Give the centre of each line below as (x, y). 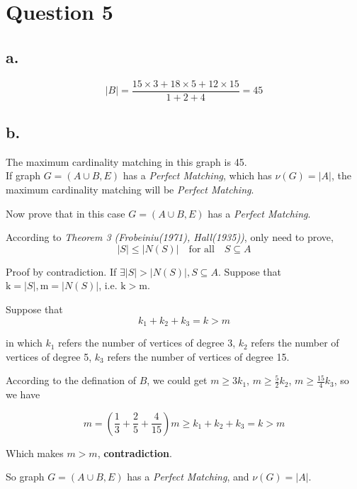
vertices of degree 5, (49, 356)
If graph (23, 175)
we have (23, 394)
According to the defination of (71, 380)
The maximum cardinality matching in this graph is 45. (126, 161)
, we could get (177, 380)
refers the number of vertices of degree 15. (198, 356)
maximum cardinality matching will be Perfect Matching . (130, 190)
